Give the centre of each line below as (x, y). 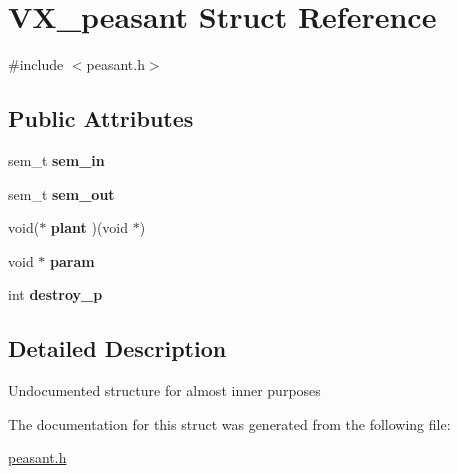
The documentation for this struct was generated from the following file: (229, 423)
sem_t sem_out (61, 193)
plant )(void (89, 227)
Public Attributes (101, 118)
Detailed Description (117, 348)
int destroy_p (55, 294)
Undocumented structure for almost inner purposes (164, 390)
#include (36, 64)
